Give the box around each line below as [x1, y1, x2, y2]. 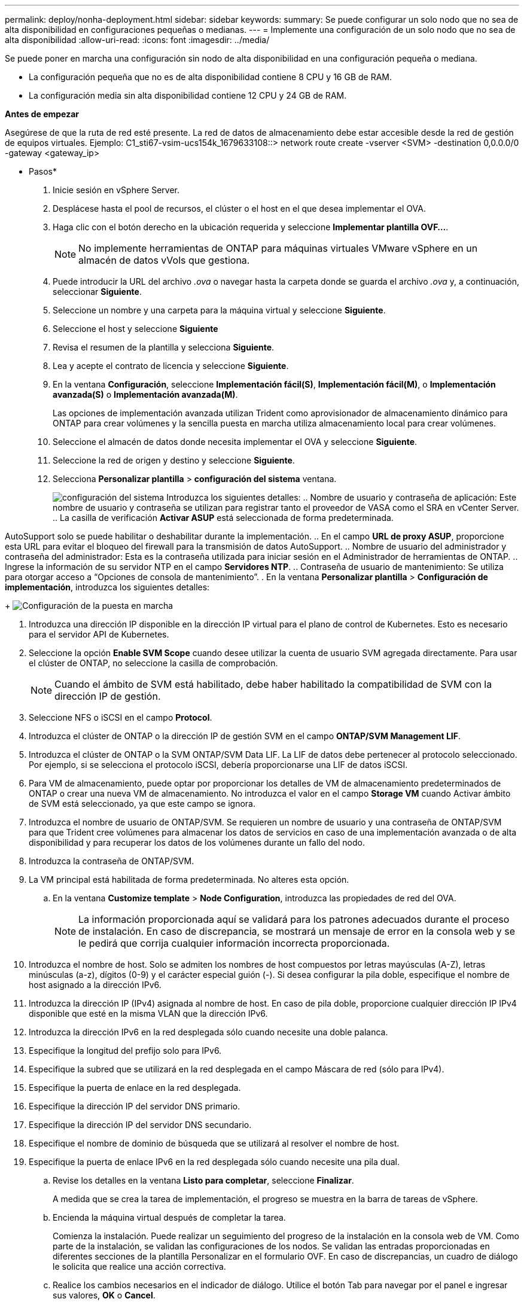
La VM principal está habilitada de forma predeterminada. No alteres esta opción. [29, 874, 349, 885]
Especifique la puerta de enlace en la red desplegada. [29, 1083, 241, 1093]
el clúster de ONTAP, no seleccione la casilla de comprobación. [29, 658, 278, 668]
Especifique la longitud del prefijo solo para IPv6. [29, 1045, 222, 1056]
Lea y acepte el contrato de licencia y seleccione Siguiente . [53, 361, 289, 371]
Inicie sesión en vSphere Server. [53, 185, 180, 195]
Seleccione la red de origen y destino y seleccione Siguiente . [53, 455, 295, 465]
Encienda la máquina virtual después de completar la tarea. [53, 1212, 286, 1222]
